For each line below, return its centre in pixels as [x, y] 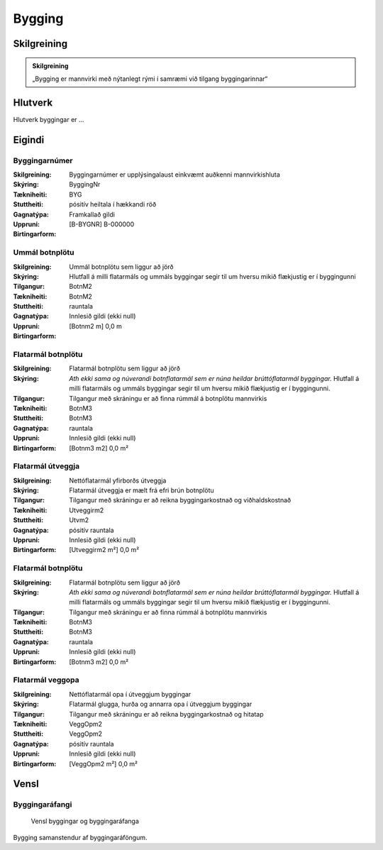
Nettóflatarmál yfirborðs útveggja [118, 480]
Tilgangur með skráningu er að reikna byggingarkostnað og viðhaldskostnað [180, 500]
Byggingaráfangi [43, 805]
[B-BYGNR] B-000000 [102, 224]
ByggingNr [85, 184]
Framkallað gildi [92, 214]
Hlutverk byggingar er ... [49, 119]
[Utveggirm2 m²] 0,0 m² [104, 550]
